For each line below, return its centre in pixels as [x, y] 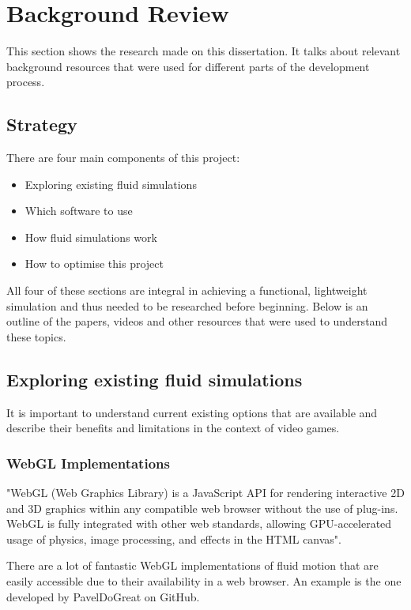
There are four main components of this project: [123, 158]
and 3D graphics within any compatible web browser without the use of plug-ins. [202, 508]
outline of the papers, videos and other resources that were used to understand [197, 321]
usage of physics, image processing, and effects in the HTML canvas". [174, 538]
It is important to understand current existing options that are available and [192, 412]
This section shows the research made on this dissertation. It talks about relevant [204, 51]
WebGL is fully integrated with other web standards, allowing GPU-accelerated [199, 523]
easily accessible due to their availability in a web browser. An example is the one [204, 581]
